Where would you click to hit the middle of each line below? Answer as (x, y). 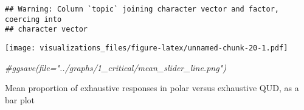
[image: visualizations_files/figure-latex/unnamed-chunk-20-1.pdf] (147, 48)
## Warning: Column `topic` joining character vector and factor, (142, 9)
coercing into (33, 19)
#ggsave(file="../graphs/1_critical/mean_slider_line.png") (116, 67)
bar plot (20, 99)
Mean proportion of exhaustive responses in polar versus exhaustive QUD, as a (152, 88)
